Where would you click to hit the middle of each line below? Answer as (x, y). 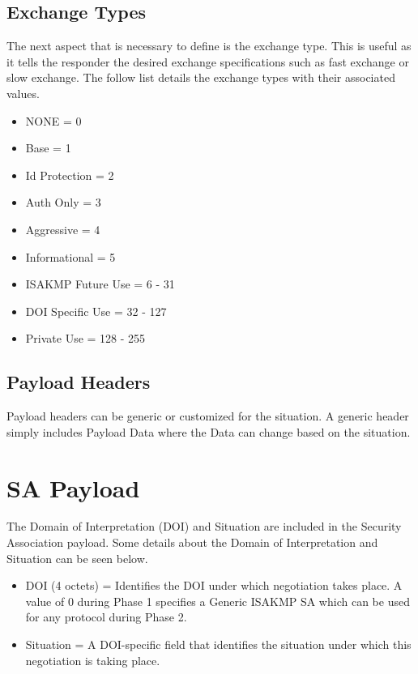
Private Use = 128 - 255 (85, 338)
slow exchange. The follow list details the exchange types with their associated (201, 77)
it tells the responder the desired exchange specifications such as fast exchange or (208, 61)
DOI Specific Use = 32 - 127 (96, 311)
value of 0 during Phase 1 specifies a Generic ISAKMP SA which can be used (218, 601)
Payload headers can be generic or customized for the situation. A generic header (208, 416)
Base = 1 (48, 148)
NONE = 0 (53, 120)
